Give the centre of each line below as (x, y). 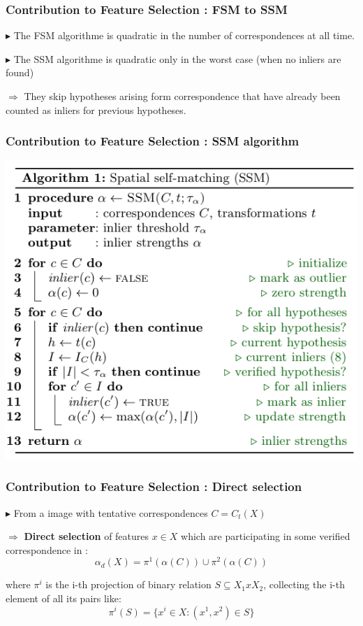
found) (20, 72)
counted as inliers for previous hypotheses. (96, 109)
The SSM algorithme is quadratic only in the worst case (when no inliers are (177, 58)
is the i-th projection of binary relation (128, 584)
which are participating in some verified (266, 536)
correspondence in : (47, 549)
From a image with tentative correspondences (111, 512)
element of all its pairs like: (64, 598)
